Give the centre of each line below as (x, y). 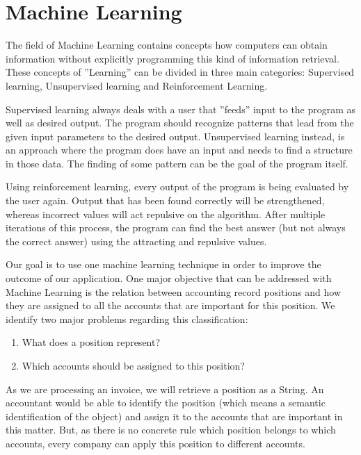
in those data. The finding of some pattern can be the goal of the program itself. (177, 163)
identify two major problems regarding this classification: (127, 318)
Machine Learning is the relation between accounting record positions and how (174, 291)
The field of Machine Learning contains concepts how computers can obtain (167, 45)
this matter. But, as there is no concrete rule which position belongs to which (171, 430)
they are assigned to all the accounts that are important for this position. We (170, 305)
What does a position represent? (91, 342)
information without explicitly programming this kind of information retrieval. (173, 58)
